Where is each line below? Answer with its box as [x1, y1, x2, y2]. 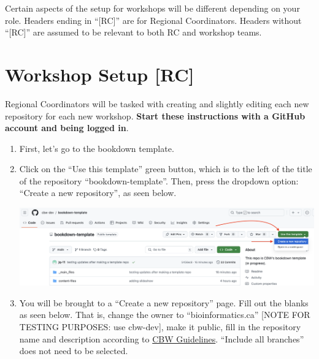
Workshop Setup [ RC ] [5, 61, 194, 86]
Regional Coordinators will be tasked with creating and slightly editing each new [5, 97, 309, 110]
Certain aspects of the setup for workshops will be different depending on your [5, 2, 300, 14]
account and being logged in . [5, 121, 129, 134]
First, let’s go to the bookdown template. [19, 142, 174, 154]
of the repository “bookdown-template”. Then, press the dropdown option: [19, 174, 299, 187]
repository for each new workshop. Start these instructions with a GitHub [5, 109, 306, 122]
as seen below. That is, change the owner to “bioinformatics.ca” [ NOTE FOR [19, 308, 310, 321]
